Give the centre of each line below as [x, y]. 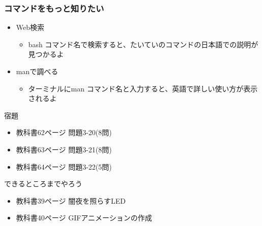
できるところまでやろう [43, 184]
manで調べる [37, 71]
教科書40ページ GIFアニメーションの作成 [84, 218]
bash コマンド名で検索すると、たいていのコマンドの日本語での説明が [143, 44]
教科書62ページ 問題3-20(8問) [64, 132]
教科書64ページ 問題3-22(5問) [64, 166]
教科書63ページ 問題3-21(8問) [64, 149]
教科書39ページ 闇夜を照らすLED [71, 200]
